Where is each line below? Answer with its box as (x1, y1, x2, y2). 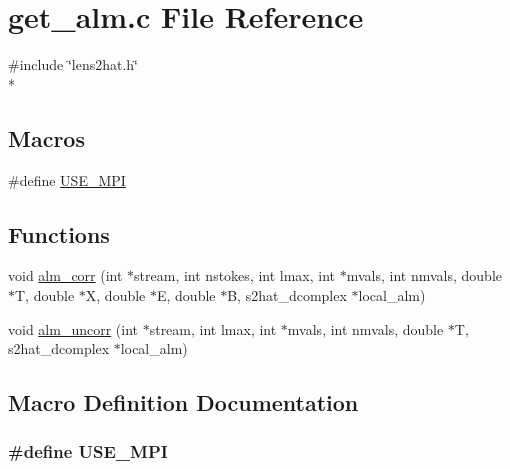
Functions (8, 218, 110, 249)
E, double (156, 284, 216, 305)
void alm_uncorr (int (8, 318, 139, 339)
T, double (15, 284, 75, 305)
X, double (85, 284, 146, 305)
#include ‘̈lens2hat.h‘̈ (8, 54, 138, 75)
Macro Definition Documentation (8, 387, 359, 418)
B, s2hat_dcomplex (227, 284, 347, 305)
